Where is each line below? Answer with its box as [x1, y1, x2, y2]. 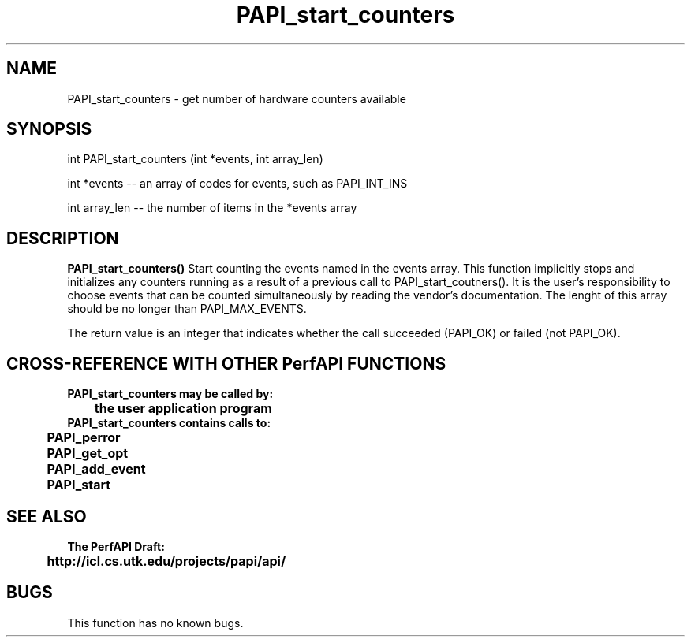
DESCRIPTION [6, 228, 119, 248]
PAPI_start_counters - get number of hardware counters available [67, 91, 406, 106]
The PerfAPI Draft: [67, 539, 165, 553]
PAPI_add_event [47, 461, 146, 478]
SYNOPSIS [6, 119, 92, 139]
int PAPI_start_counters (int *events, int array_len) [67, 152, 323, 166]
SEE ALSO [6, 506, 87, 526]
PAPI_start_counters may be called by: [67, 387, 274, 401]
